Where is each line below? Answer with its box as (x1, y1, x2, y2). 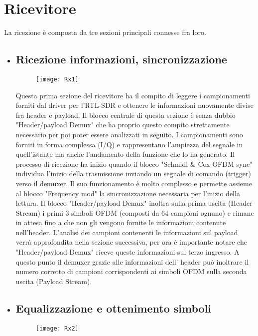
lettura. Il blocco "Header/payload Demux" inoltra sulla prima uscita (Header (15, 198, 253, 208)
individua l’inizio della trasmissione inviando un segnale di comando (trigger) (15, 168, 252, 179)
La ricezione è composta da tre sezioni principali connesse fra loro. (4, 27, 206, 37)
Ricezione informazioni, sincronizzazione (15, 51, 227, 67)
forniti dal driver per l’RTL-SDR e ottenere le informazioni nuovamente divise (15, 100, 254, 110)
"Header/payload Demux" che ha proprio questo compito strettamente (15, 119, 230, 130)
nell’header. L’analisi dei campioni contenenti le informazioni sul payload (15, 227, 238, 237)
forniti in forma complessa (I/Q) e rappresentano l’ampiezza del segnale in (15, 139, 243, 149)
